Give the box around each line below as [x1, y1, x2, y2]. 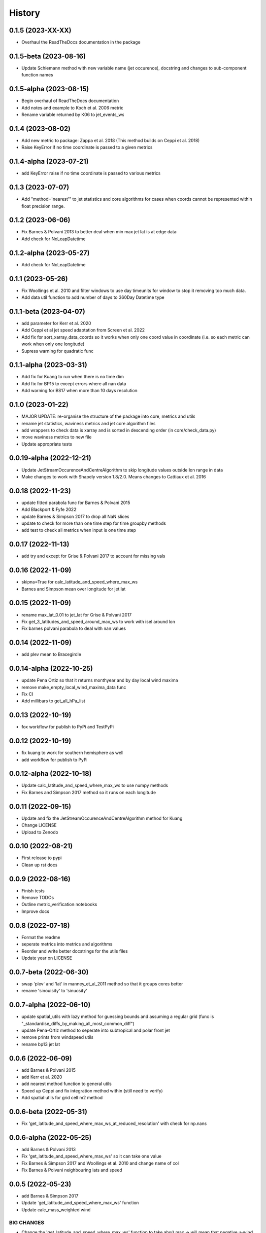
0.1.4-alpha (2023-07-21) [9, 157, 89, 166]
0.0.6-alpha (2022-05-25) [9, 1133, 92, 1142]
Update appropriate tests [21, 441, 72, 447]
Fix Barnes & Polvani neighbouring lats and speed [21, 1167, 123, 1173]
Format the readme [21, 934, 61, 940]
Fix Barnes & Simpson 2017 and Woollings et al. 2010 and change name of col [21, 1160, 179, 1166]
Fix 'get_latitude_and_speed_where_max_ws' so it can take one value [21, 1153, 162, 1159]
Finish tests [21, 888, 45, 894]
